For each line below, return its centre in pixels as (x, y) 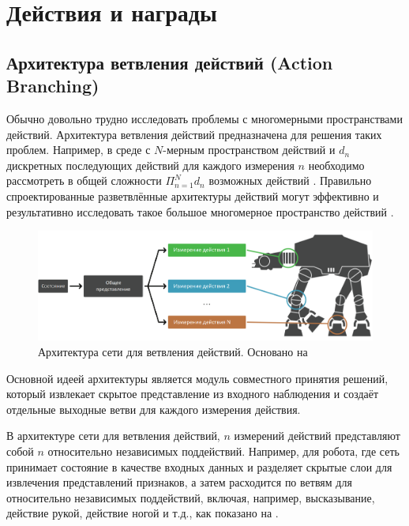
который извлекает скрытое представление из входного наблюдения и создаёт (193, 394)
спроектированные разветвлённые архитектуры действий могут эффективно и (193, 195)
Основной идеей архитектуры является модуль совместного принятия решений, (197, 378)
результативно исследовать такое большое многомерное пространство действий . (200, 211)
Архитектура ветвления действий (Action (170, 62)
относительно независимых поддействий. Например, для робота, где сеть (223, 451)
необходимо (336, 165)
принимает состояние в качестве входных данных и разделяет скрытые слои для (199, 466)
